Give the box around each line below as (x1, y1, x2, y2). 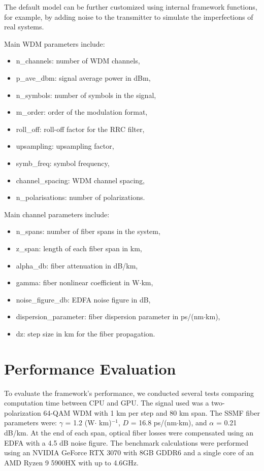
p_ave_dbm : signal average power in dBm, (16, 72, 151, 83)
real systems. (4, 21, 44, 32)
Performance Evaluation (4, 358, 176, 379)
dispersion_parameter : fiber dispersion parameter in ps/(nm (16, 311, 204, 322)
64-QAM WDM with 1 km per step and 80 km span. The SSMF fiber (43, 407, 260, 418)
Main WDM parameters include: (4, 38, 105, 49)
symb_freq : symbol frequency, (16, 157, 110, 168)
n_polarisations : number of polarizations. (16, 192, 145, 203)
